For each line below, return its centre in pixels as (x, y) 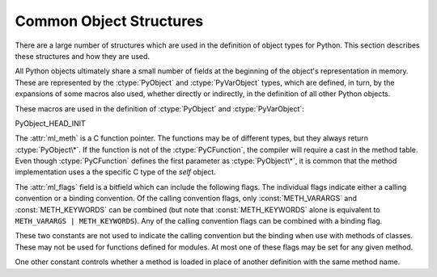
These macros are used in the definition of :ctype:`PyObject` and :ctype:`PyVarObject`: (160, 108)
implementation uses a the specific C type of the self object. (115, 172)
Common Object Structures (109, 21)
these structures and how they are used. (82, 56)
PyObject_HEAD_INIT (51, 123)
